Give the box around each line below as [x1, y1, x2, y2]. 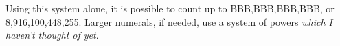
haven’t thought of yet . [5, 28, 99, 42]
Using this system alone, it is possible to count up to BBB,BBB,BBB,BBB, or [5, 1, 335, 15]
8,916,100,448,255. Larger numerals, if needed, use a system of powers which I [5, 14, 332, 28]
